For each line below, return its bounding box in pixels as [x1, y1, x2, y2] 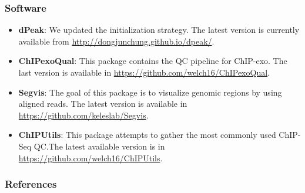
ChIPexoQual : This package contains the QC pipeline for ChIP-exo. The [18, 55, 287, 67]
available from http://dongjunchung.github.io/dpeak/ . [18, 35, 214, 47]
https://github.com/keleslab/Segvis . [18, 109, 149, 121]
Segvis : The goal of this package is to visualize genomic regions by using [18, 86, 282, 98]
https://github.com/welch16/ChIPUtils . [18, 151, 163, 164]
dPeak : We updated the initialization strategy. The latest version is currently [18, 23, 300, 36]
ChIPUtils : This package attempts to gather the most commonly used [18, 128, 276, 141]
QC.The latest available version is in [33, 140, 165, 152]
